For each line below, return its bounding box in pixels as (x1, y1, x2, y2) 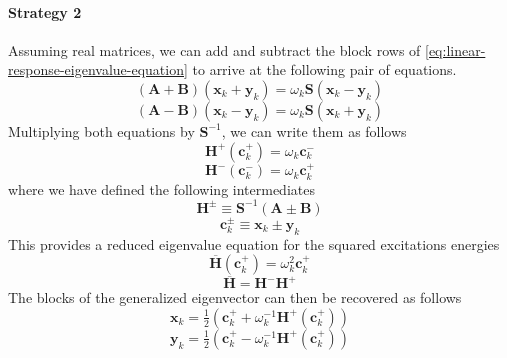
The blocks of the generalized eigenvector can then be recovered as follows (8, 287, 462, 308)
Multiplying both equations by (8, 120, 195, 141)
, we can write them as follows (221, 120, 407, 141)
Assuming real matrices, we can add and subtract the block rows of (8, 39, 421, 60)
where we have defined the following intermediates (8, 178, 315, 199)
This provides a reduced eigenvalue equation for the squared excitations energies (8, 233, 500, 254)
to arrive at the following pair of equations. (192, 59, 457, 80)
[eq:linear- (425, 39, 486, 60)
